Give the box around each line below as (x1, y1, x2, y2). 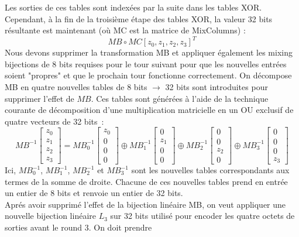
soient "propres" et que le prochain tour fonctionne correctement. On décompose (5, 69, 292, 81)
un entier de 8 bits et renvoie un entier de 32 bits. (5, 187, 183, 199)
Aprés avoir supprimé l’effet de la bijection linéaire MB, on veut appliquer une (5, 198, 286, 210)
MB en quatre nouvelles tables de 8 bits (5, 81, 147, 93)
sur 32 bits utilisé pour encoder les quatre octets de (110, 209, 295, 222)
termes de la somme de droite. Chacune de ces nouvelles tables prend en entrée (5, 175, 288, 187)
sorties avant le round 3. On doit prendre (5, 221, 152, 233)
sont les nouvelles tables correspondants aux (131, 164, 290, 176)
